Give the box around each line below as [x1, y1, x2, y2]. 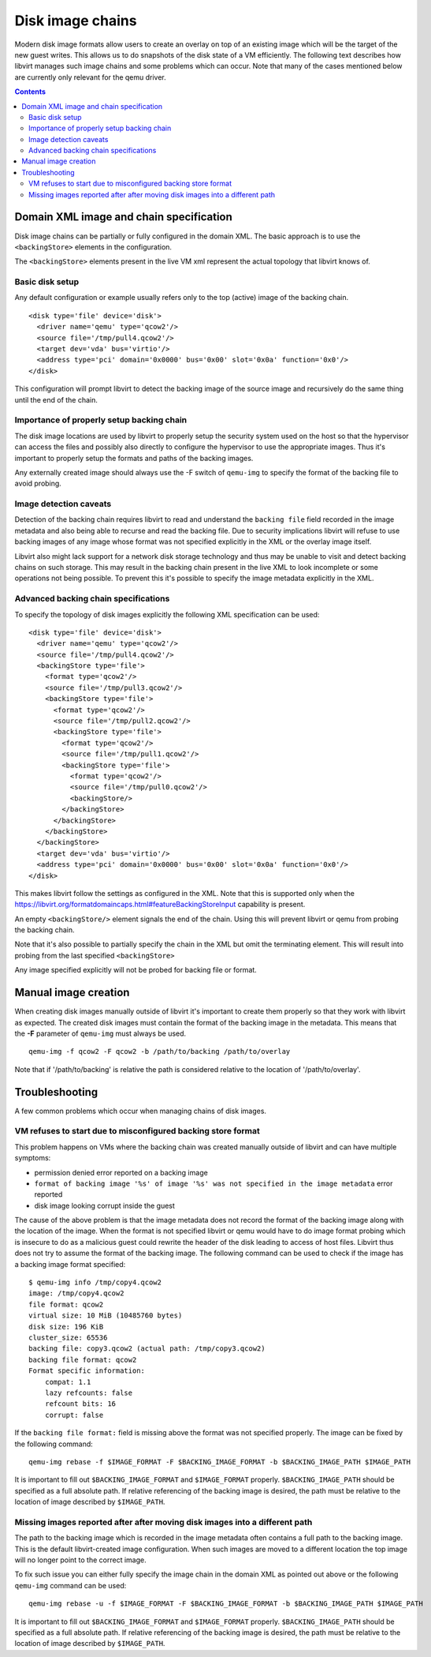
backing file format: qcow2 [28, 1355, 137, 1364]
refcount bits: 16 [44, 1400, 117, 1408]
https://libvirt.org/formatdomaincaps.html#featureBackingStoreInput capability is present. [14, 900, 306, 909]
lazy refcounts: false [44, 1388, 133, 1397]
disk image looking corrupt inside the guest [34, 1201, 175, 1210]
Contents [14, 87, 46, 96]
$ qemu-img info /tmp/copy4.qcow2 [28, 1278, 162, 1287]
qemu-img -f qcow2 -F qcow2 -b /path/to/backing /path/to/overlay [28, 1047, 291, 1056]
